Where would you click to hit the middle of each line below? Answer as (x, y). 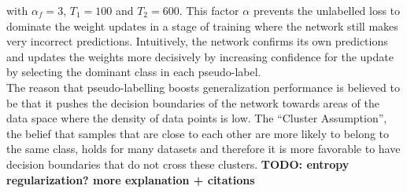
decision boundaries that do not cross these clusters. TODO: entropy (178, 164)
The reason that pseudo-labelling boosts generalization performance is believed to (203, 87)
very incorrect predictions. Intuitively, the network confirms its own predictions (197, 41)
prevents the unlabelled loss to (327, 10)
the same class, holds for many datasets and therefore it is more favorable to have (203, 149)
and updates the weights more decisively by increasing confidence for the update (200, 56)
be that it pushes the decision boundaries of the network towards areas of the (193, 102)
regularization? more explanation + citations (131, 179)
